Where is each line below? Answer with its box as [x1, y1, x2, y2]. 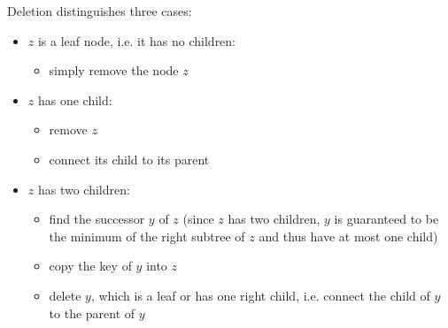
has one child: [37, 90, 112, 109]
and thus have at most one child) [259, 226, 438, 245]
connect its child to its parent [49, 149, 210, 168]
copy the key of [49, 256, 132, 275]
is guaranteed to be [334, 210, 439, 228]
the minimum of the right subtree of [49, 226, 245, 245]
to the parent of [49, 303, 135, 322]
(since [182, 210, 214, 228]
